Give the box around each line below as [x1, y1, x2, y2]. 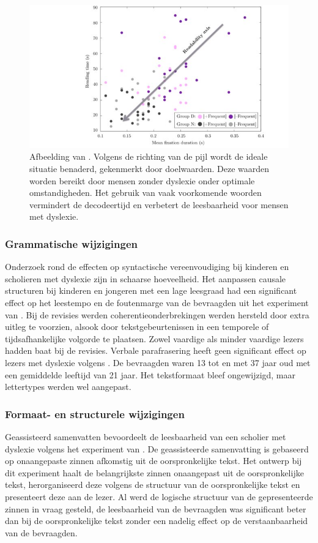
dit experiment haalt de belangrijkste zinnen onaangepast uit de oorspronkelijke [5, 466, 304, 479]
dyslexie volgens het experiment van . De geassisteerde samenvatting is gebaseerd [5, 442, 309, 455]
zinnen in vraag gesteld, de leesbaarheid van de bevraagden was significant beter [5, 502, 306, 515]
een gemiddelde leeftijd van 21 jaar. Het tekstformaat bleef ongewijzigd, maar [5, 368, 296, 381]
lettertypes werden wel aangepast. [5, 380, 131, 393]
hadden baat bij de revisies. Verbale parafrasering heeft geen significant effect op [5, 344, 306, 357]
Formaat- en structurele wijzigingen [5, 406, 185, 421]
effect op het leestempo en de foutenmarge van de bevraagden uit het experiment [5, 296, 309, 309]
